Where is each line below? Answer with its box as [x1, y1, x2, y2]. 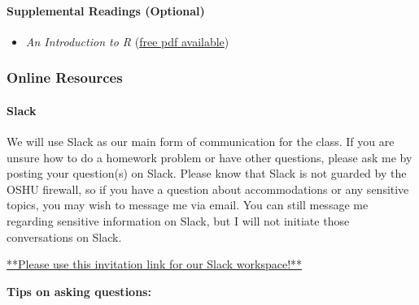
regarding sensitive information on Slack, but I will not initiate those [7, 213, 350, 229]
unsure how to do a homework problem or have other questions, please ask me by [7, 148, 412, 165]
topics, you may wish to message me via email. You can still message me [7, 196, 369, 213]
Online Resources [7, 67, 123, 88]
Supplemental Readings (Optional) [7, 2, 205, 19]
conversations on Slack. [7, 228, 122, 245]
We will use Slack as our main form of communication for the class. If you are [7, 133, 395, 150]
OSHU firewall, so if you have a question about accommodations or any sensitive [7, 180, 409, 197]
